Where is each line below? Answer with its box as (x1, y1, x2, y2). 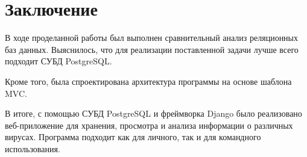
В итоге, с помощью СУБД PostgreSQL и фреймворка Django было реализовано (5, 107, 302, 120)
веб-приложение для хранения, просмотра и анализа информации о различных (5, 119, 293, 131)
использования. (5, 142, 60, 155)
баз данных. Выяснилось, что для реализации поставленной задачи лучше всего (5, 43, 299, 55)
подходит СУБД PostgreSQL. (5, 55, 112, 67)
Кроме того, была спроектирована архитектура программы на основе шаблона (5, 75, 292, 87)
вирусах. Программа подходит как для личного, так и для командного (5, 131, 261, 143)
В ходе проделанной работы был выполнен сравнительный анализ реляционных (5, 31, 299, 44)
